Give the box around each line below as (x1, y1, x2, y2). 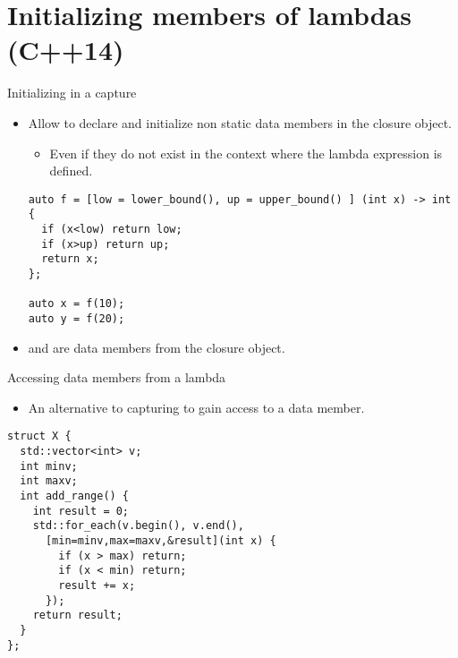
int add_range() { (20, 490, 130, 502)
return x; (41, 252, 99, 266)
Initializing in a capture (7, 83, 137, 102)
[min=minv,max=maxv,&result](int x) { (45, 534, 276, 547)
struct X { (7, 430, 72, 443)
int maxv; (20, 474, 78, 488)
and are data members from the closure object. (28, 338, 285, 356)
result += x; (58, 578, 136, 592)
